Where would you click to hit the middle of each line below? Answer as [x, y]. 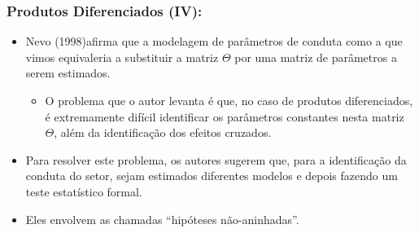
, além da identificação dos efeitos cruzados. [163, 132]
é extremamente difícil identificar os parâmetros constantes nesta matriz [225, 116]
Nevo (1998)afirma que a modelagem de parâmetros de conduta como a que [214, 41]
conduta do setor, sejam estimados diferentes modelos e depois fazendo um [212, 176]
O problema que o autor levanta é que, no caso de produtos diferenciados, [229, 100]
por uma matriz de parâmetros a [316, 57]
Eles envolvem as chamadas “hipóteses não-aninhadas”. [162, 219]
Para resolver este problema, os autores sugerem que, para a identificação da [216, 159]
